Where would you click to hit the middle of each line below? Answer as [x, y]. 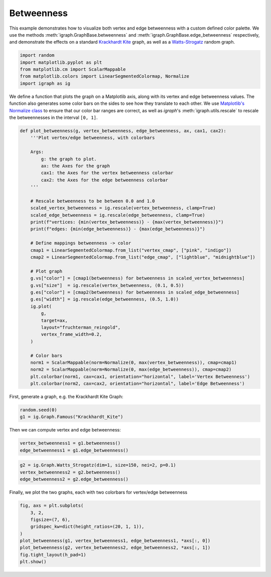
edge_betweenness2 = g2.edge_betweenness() [74, 479]
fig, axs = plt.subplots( [52, 506]
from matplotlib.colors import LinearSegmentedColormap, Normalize [105, 76]
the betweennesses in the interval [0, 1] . [53, 117]
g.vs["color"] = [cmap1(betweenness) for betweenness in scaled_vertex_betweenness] [138, 278]
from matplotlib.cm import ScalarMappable [73, 69]
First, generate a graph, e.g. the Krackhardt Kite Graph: [66, 397]
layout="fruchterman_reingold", [81, 327]
